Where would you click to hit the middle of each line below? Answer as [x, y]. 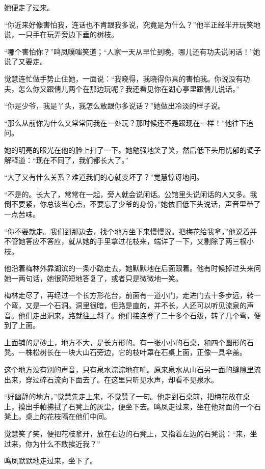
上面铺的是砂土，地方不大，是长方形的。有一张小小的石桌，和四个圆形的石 [129, 342]
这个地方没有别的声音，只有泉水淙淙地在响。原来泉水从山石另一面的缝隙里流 [132, 369]
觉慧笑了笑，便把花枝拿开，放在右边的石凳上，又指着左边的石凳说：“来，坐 [131, 433]
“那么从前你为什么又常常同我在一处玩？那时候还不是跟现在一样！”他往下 [125, 122]
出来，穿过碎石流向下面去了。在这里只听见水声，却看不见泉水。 [111, 379]
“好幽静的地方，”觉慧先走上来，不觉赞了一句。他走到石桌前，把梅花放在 [124, 396]
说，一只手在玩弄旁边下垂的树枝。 [61, 34]
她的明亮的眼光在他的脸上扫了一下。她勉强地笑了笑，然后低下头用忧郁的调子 [132, 149]
